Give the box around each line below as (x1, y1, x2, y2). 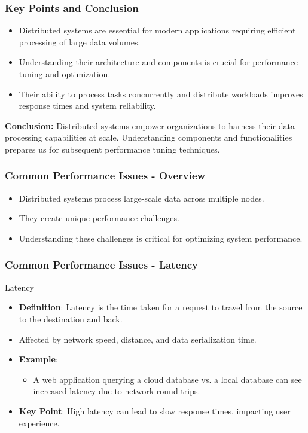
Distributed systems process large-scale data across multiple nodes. (19, 191, 264, 204)
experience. (19, 416, 60, 429)
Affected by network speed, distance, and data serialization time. (19, 333, 257, 345)
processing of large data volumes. (19, 35, 141, 48)
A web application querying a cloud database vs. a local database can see (33, 373, 302, 385)
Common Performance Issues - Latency (5, 257, 199, 272)
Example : (19, 353, 58, 365)
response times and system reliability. (19, 99, 156, 112)
